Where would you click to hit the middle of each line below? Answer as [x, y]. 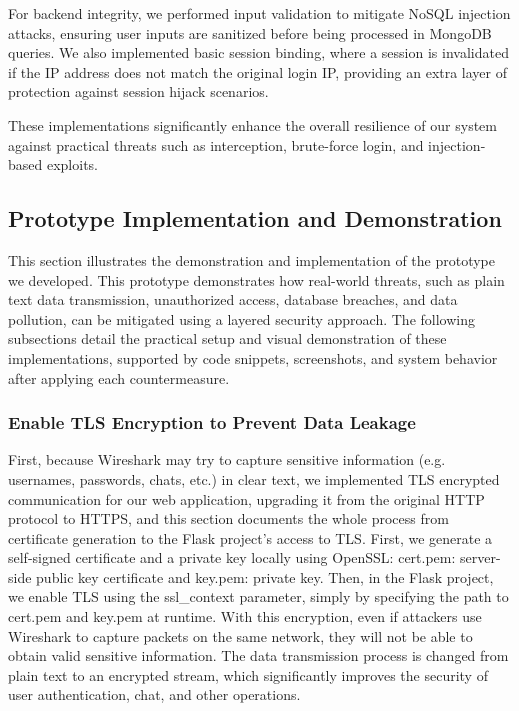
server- [480, 557]
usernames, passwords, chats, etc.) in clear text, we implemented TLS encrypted [254, 478]
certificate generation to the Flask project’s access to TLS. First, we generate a [250, 537]
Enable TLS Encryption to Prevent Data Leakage [212, 422]
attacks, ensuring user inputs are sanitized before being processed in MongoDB [250, 32]
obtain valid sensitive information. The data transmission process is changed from [258, 655]
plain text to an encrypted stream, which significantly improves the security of [248, 674]
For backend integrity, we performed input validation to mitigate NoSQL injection [259, 13]
